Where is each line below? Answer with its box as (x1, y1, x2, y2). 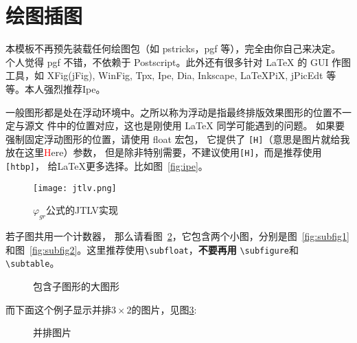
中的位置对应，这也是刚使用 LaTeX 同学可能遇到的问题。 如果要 (56, 118, 345, 133)
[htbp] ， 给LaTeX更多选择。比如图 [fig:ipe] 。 (5, 159, 208, 173)
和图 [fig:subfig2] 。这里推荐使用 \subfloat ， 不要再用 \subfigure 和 (5, 242, 299, 256)
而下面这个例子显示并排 (5, 302, 111, 316)
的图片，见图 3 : (131, 302, 197, 316)
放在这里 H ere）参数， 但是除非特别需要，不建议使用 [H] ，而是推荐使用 (5, 145, 322, 159)
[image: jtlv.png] (33, 183, 117, 193)
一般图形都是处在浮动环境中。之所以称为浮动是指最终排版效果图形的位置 (5, 104, 332, 119)
